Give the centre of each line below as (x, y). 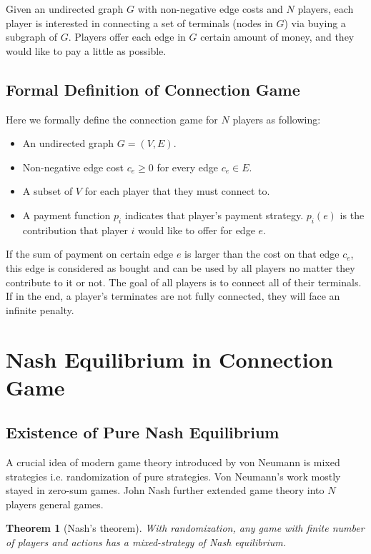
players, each (326, 9)
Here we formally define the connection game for (112, 119)
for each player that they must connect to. (177, 191)
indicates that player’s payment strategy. (214, 215)
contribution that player (75, 230)
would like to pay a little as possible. (86, 50)
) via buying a (315, 22)
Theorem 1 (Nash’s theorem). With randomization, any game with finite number (185, 528)
